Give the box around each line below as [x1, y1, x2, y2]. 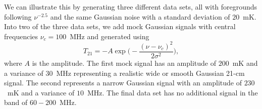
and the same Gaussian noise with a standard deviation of [50, 11, 230, 22]
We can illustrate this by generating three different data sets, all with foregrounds [4, 2, 257, 12]
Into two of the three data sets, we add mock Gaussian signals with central [4, 21, 236, 32]
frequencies [4, 31, 38, 41]
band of [4, 97, 28, 107]
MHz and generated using [70, 31, 149, 41]
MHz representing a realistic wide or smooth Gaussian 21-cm [56, 67, 245, 78]
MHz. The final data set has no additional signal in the [87, 87, 258, 97]
